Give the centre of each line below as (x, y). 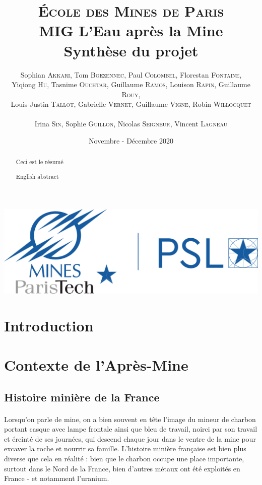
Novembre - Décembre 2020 (131, 141)
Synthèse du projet (131, 50)
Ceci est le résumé (40, 162)
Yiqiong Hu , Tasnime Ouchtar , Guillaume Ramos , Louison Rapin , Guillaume (131, 84)
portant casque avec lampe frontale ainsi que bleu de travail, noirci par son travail (131, 429)
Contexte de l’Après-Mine (96, 365)
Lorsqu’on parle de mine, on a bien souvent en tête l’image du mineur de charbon (130, 419)
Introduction (49, 325)
